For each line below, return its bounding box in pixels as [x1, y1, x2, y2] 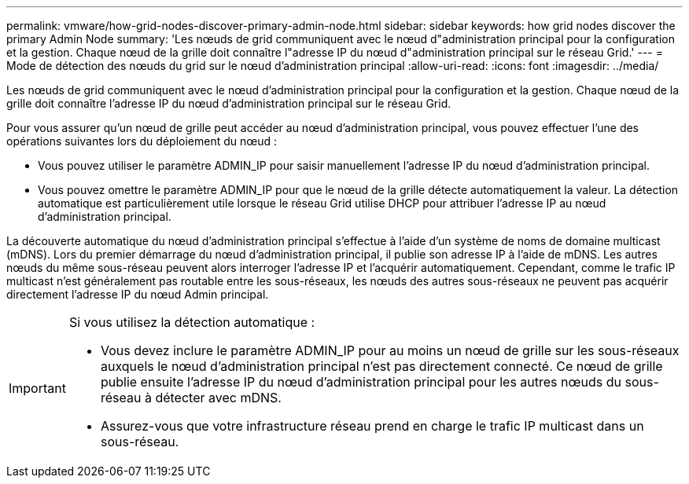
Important [9, 380, 66, 396]
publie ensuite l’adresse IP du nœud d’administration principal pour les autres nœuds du [100, 374, 621, 390]
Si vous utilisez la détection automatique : [68, 314, 315, 330]
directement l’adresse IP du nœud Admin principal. [6, 288, 269, 301]
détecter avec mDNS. [155, 390, 282, 405]
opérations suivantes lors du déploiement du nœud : [6, 134, 278, 148]
